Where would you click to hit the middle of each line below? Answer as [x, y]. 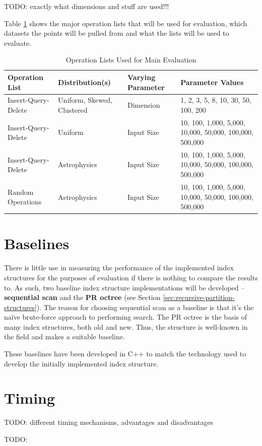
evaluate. [18, 43]
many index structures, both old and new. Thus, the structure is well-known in [126, 326]
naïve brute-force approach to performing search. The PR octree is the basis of [126, 317]
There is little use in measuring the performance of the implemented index [119, 268]
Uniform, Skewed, [85, 100]
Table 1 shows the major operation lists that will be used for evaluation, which [126, 23]
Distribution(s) [85, 82]
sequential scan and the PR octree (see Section [82, 297]
